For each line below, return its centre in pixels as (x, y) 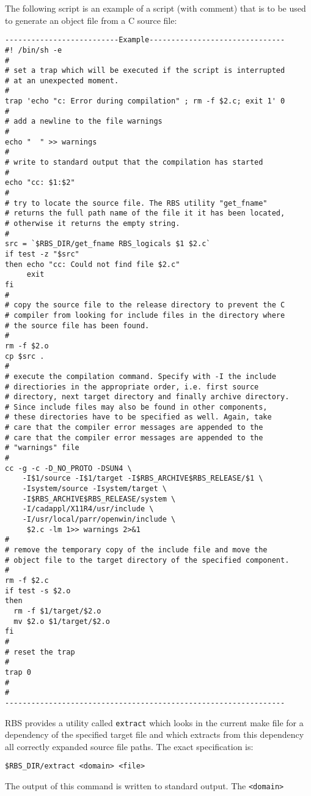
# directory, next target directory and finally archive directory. (147, 397)
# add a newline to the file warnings (84, 122)
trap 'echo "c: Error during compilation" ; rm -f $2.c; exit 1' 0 (145, 101)
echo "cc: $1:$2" (40, 183)
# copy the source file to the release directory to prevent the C (145, 305)
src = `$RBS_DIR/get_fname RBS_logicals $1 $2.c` (108, 244)
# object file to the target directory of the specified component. (147, 560)
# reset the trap (40, 652)
